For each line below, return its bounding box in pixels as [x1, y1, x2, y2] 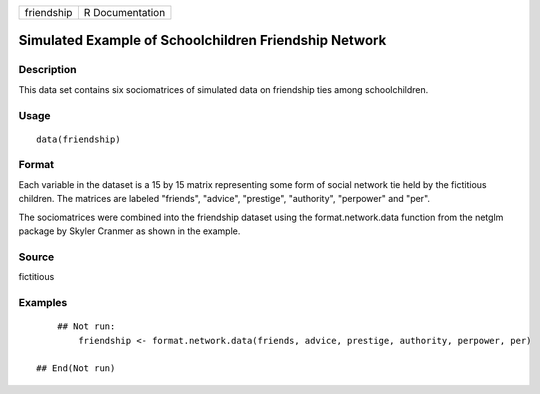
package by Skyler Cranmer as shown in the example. [18, 225, 241, 237]
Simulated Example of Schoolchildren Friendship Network [18, 32, 387, 49]
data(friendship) [36, 133, 121, 145]
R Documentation [83, 6, 166, 19]
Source [18, 250, 55, 264]
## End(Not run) [36, 363, 116, 374]
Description [18, 63, 77, 77]
